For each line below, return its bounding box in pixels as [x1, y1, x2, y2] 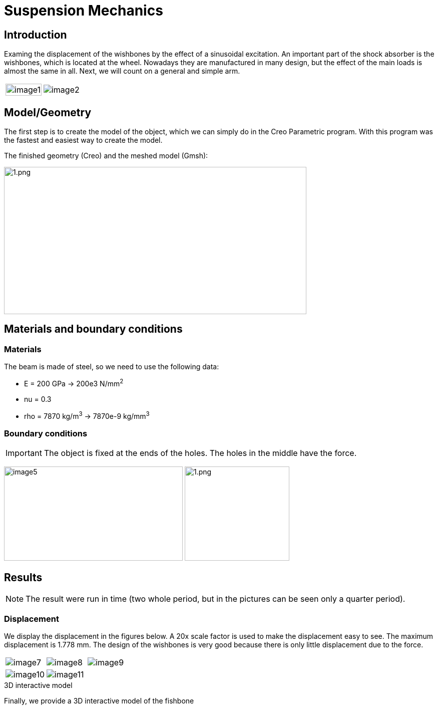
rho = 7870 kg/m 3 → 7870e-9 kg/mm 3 [24, 410, 150, 420]
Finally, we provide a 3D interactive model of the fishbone [4, 696, 194, 705]
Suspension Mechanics [4, 2, 163, 19]
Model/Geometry [4, 106, 92, 119]
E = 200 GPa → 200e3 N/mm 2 [24, 378, 124, 388]
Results [4, 571, 43, 584]
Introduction [4, 28, 67, 41]
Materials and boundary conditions [4, 323, 183, 336]
